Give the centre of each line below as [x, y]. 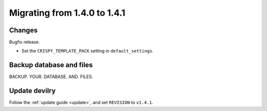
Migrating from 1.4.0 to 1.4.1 [67, 13]
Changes [23, 30]
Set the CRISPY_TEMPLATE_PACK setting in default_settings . [88, 51]
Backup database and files [51, 65]
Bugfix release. [24, 42]
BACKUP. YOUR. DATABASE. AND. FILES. [51, 77]
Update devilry [32, 91]
